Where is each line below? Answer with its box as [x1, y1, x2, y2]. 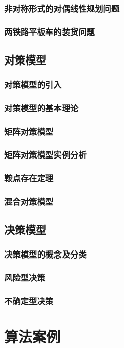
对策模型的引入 [4, 78, 62, 91]
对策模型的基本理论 [4, 102, 79, 114]
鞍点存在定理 [4, 171, 54, 184]
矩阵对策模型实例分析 [4, 148, 87, 161]
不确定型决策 [4, 294, 54, 307]
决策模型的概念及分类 [4, 248, 87, 261]
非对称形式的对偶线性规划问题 [4, 2, 120, 14]
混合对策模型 [4, 195, 54, 207]
